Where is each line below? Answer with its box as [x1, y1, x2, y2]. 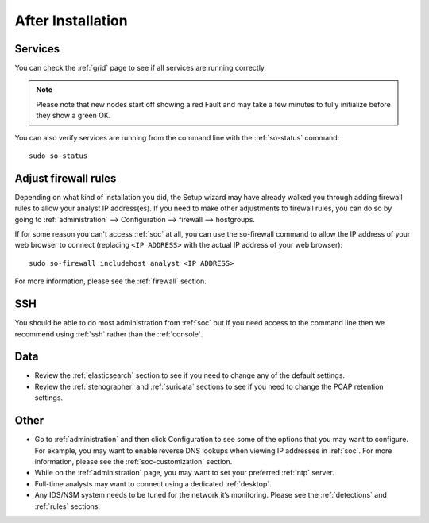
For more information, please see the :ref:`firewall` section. [14, 276, 207, 286]
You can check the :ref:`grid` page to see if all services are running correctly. [14, 63, 266, 73]
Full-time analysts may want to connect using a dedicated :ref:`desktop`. [34, 479, 272, 488]
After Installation [14, 12, 128, 29]
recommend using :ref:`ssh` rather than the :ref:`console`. [14, 329, 203, 339]
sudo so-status [29, 152, 88, 160]
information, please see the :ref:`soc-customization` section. [34, 456, 233, 466]
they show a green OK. [36, 111, 111, 121]
